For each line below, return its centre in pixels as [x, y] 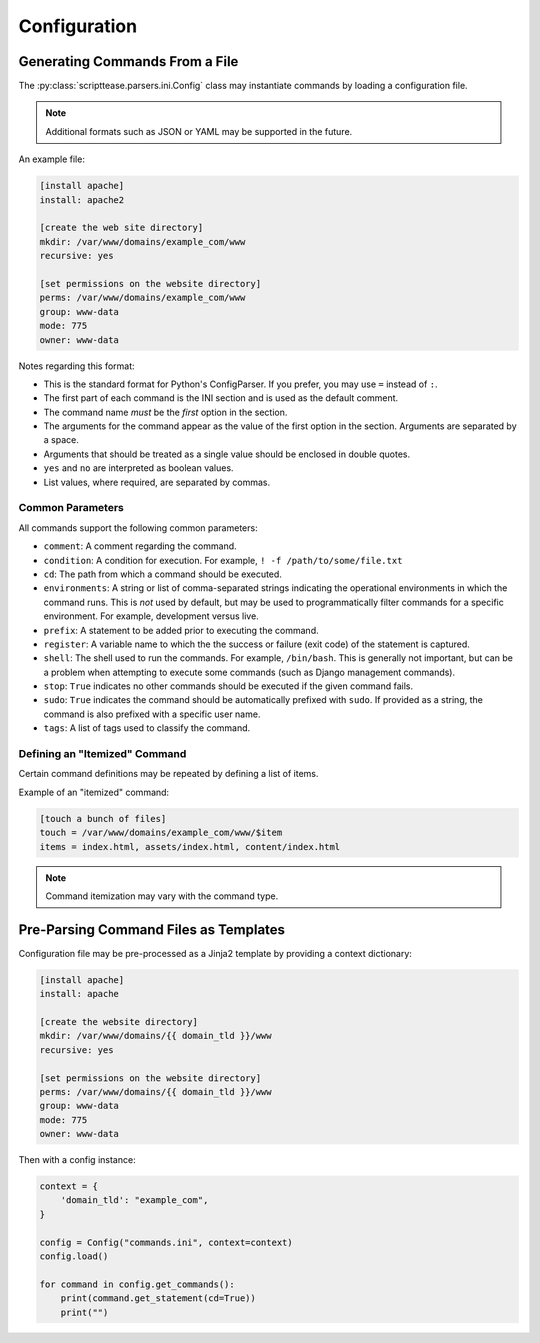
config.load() [74, 1256]
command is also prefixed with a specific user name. [152, 714]
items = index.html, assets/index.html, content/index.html [190, 846]
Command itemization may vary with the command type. [162, 896]
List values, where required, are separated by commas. [156, 482]
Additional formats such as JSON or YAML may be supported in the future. [199, 131]
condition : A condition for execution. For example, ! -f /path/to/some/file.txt [223, 560]
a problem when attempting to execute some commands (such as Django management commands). [249, 672]
